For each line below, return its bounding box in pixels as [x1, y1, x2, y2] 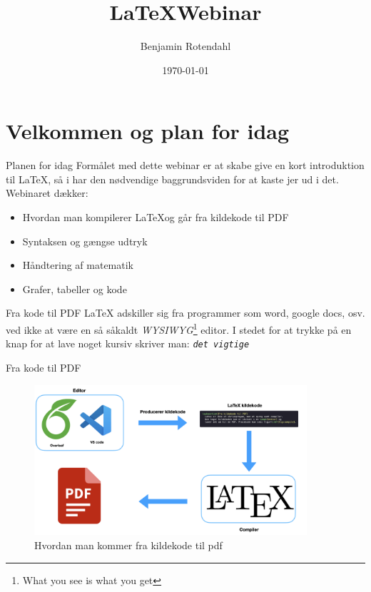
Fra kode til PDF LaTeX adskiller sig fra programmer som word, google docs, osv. [6, 305, 365, 320]
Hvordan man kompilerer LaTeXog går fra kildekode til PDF [22, 210, 289, 225]
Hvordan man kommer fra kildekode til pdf [34, 538, 223, 552]
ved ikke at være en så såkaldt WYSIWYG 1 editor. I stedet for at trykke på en [6, 320, 352, 337]
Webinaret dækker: [6, 185, 88, 200]
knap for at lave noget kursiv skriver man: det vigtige [6, 336, 250, 351]
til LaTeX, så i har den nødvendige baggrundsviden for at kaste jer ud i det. [6, 171, 339, 186]
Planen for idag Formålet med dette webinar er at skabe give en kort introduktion [6, 158, 365, 173]
